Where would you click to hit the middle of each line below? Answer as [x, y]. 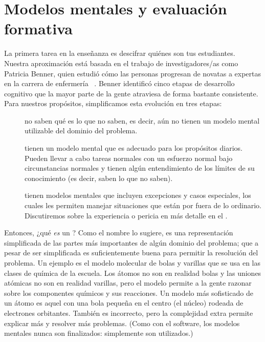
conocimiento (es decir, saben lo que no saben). [99, 178]
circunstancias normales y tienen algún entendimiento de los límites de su [140, 168]
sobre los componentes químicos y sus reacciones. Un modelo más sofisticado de [129, 293]
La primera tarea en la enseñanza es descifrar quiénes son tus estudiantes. [120, 53]
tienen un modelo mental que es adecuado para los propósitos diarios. [134, 148]
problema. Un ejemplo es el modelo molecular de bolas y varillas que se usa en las [132, 263]
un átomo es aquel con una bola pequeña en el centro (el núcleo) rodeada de [124, 303]
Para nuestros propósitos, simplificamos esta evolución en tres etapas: [113, 103]
